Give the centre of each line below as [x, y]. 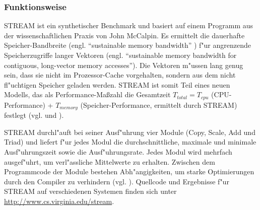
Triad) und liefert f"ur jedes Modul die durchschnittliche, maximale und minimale [130, 142]
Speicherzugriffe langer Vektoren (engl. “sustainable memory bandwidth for [120, 55]
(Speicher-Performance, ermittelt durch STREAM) [159, 104]
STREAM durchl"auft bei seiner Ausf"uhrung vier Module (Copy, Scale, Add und [130, 132]
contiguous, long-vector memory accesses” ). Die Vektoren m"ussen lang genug [124, 65]
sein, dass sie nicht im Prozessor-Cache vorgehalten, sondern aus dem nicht [120, 75]
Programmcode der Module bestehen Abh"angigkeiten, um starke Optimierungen [129, 171]
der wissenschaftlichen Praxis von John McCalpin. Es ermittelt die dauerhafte [124, 35]
